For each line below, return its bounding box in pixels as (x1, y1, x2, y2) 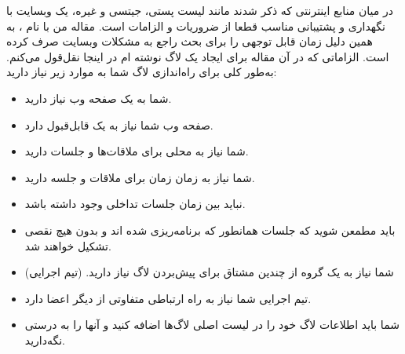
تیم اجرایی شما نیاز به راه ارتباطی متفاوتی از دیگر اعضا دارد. (24, 290, 312, 306)
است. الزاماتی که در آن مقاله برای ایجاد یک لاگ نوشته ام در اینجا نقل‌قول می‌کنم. (6, 48, 389, 64)
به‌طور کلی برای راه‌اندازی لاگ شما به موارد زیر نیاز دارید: (6, 64, 277, 80)
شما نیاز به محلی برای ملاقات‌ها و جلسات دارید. (24, 143, 249, 159)
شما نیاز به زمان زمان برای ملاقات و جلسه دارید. (24, 169, 255, 185)
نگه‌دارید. (24, 331, 65, 348)
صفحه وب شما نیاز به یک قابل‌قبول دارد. (24, 116, 213, 133)
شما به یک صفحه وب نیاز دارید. (24, 89, 172, 106)
